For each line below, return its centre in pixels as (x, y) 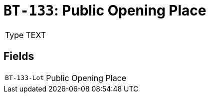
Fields (19, 56)
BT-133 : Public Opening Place (105, 10)
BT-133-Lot (25, 78)
